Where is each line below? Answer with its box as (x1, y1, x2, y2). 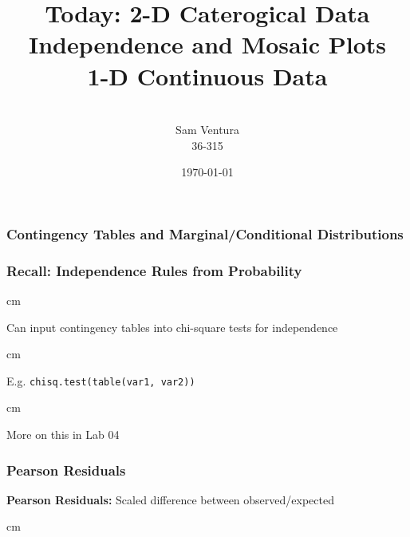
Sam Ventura (175, 121, 239, 138)
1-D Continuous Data (87, 59, 328, 92)
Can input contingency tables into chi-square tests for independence (6, 318, 338, 335)
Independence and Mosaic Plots (29, 28, 386, 61)
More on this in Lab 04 (6, 426, 120, 443)
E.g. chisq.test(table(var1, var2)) (6, 372, 195, 389)
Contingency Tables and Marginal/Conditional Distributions (6, 223, 404, 243)
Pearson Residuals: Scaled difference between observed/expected (6, 491, 334, 507)
